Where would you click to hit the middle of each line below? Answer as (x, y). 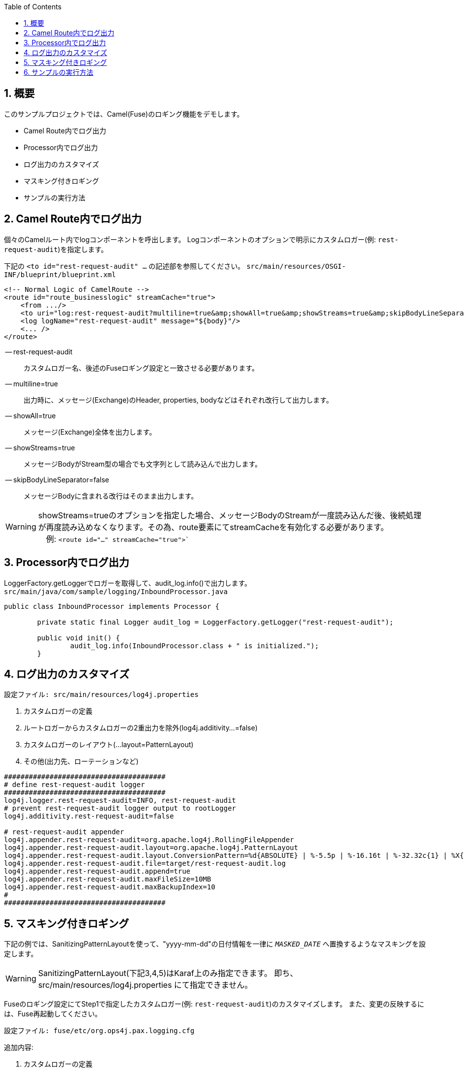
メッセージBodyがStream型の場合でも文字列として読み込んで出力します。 (143, 464)
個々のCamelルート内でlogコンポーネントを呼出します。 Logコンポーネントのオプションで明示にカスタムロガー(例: (190, 239)
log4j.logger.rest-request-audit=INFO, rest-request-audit (120, 801)
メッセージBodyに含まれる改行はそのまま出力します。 (111, 496)
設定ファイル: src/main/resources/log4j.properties (101, 695)
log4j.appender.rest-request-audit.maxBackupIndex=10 (110, 887)
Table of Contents (33, 7)
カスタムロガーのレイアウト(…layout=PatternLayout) (109, 745)
